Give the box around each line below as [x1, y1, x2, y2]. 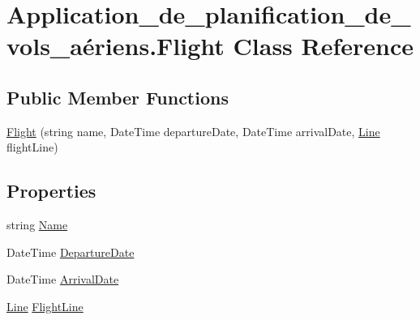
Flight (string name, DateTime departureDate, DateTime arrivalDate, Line [6, 122, 380, 139]
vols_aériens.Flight [6, 29, 225, 62]
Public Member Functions [6, 84, 229, 109]
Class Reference [233, 29, 414, 62]
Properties [6, 178, 96, 203]
